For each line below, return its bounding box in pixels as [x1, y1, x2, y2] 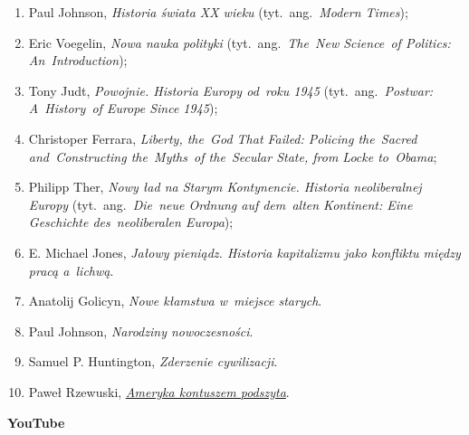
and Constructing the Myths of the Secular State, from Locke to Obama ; [28, 147, 437, 165]
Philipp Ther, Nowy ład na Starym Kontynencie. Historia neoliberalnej [28, 177, 422, 196]
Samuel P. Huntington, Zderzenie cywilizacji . [28, 352, 278, 371]
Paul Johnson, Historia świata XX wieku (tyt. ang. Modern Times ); [28, 3, 408, 21]
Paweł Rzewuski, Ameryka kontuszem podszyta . [28, 382, 290, 401]
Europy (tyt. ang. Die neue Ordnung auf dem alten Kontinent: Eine [28, 194, 413, 213]
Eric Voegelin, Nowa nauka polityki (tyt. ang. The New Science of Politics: [28, 33, 451, 52]
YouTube [7, 412, 65, 431]
